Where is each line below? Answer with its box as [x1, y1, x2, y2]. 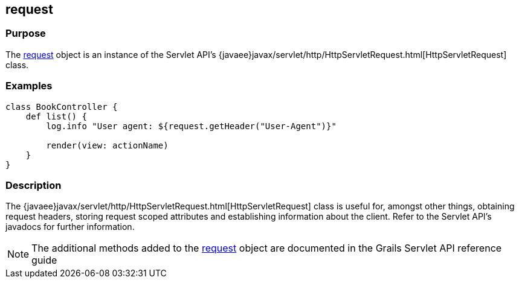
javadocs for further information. [5, 221, 135, 232]
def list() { [25, 111, 87, 121]
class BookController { [5, 101, 118, 112]
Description [5, 179, 62, 191]
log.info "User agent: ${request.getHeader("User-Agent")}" [46, 121, 337, 131]
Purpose [5, 27, 46, 40]
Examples [5, 80, 53, 92]
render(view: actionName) [46, 140, 169, 150]
